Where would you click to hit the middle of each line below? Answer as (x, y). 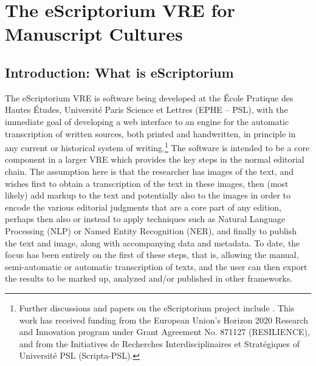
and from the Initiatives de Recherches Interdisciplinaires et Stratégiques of (159, 343)
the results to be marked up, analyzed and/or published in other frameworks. (149, 278)
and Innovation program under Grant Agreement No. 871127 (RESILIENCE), (164, 332)
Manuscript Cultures (94, 34)
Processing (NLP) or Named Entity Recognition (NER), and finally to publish (151, 230)
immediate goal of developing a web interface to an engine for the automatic (147, 121)
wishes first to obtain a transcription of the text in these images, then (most (147, 183)
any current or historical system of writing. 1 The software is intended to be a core (157, 147)
